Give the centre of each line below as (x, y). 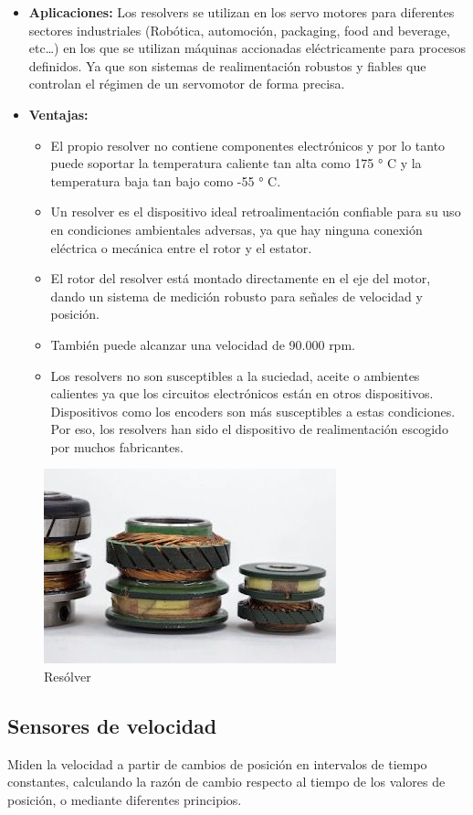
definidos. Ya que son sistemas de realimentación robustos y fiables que (227, 65)
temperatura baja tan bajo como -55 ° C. (166, 180)
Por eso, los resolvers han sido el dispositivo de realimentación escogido (249, 429)
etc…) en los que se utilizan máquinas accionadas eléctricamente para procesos (247, 48)
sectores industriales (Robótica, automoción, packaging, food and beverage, (239, 30)
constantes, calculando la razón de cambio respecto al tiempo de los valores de (226, 782)
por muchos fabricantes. (117, 446)
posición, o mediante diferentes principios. (125, 800)
